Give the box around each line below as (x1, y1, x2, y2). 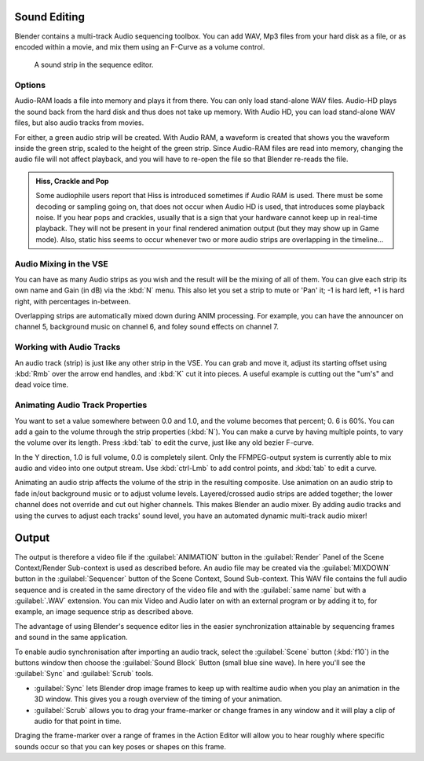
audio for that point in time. (34, 716, 122, 726)
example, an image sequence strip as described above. (14, 607, 194, 616)
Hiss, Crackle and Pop (35, 176, 109, 186)
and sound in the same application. (14, 633, 129, 642)
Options (14, 79, 46, 90)
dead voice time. (14, 380, 69, 389)
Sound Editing (14, 10, 86, 24)
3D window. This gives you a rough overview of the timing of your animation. (34, 694, 283, 704)
